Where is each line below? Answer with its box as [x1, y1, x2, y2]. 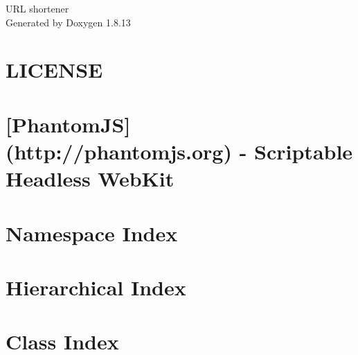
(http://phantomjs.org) [6, 137, 232, 165]
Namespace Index [6, 218, 178, 247]
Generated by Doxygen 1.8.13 [6, 15, 131, 29]
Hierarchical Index [6, 272, 186, 301]
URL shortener [6, 1, 69, 15]
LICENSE [6, 55, 103, 84]
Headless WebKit [6, 164, 174, 193]
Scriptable [254, 137, 353, 165]
